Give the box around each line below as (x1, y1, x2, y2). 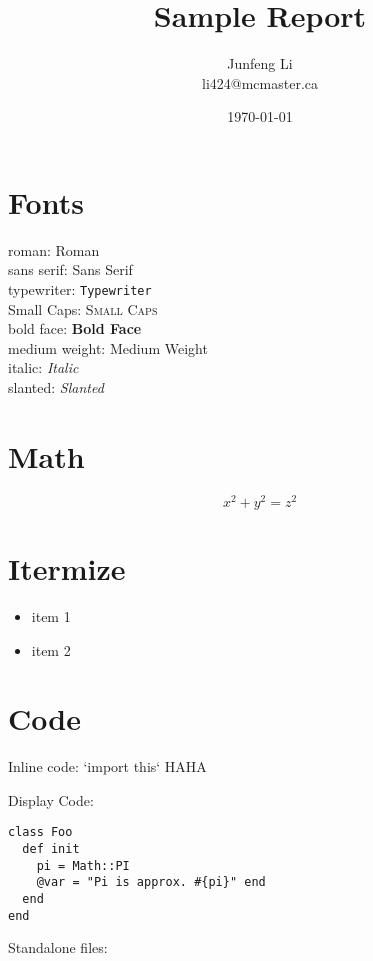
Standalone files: (8, 937, 108, 958)
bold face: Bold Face (8, 318, 142, 339)
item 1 (31, 605, 71, 626)
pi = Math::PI (36, 858, 130, 873)
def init (22, 842, 80, 857)
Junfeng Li (227, 53, 293, 74)
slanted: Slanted (8, 377, 104, 398)
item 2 (31, 639, 71, 660)
